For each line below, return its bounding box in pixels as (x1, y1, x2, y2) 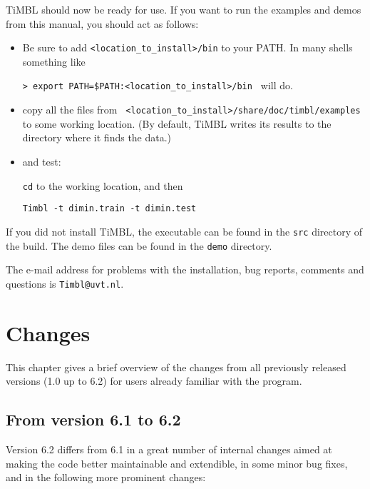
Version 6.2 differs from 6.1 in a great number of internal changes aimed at (6, 441, 332, 456)
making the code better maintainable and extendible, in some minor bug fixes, (6, 455, 348, 470)
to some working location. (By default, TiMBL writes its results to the (22, 116, 332, 131)
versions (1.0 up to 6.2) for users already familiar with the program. (6, 373, 302, 388)
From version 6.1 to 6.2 (6, 408, 181, 430)
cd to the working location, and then (22, 178, 183, 193)
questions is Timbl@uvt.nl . (6, 276, 124, 291)
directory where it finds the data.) (22, 130, 172, 145)
